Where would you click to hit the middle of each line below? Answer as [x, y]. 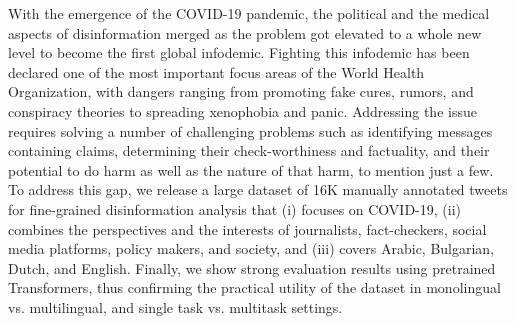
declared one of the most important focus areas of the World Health [216, 71]
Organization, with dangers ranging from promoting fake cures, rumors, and [241, 91]
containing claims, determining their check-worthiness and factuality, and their [249, 150]
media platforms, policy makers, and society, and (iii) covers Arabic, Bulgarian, [251, 248]
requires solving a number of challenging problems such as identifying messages [250, 130]
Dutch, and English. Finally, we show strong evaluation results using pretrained [252, 267]
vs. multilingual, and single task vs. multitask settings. [175, 306]
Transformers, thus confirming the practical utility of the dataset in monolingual [254, 287]
